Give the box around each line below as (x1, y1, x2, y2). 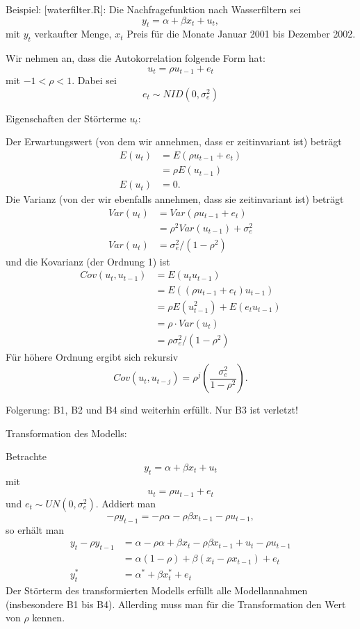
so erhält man (6, 522, 65, 537)
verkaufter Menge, (34, 26, 112, 41)
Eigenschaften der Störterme (6, 111, 126, 125)
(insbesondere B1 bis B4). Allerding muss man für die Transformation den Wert (6, 596, 346, 611)
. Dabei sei (72, 73, 117, 88)
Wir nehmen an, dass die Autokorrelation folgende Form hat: (6, 51, 265, 65)
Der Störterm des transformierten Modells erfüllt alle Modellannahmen (6, 583, 308, 597)
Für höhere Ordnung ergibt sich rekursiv (6, 349, 179, 363)
